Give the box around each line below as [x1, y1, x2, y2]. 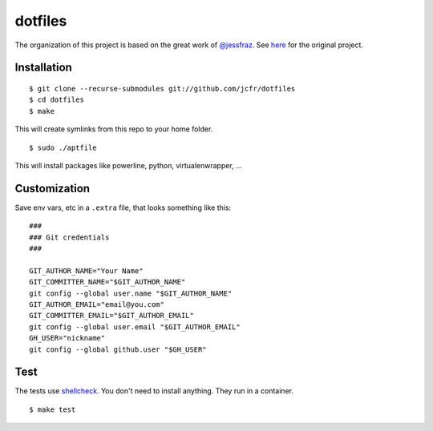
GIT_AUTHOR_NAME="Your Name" [29, 266, 144, 276]
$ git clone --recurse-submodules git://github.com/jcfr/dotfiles [29, 84, 296, 93]
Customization [14, 181, 91, 195]
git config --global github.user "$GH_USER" [29, 344, 208, 354]
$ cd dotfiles [29, 95, 84, 104]
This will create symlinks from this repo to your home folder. [14, 124, 213, 134]
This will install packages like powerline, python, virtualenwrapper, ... [14, 160, 242, 170]
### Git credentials [29, 232, 110, 242]
